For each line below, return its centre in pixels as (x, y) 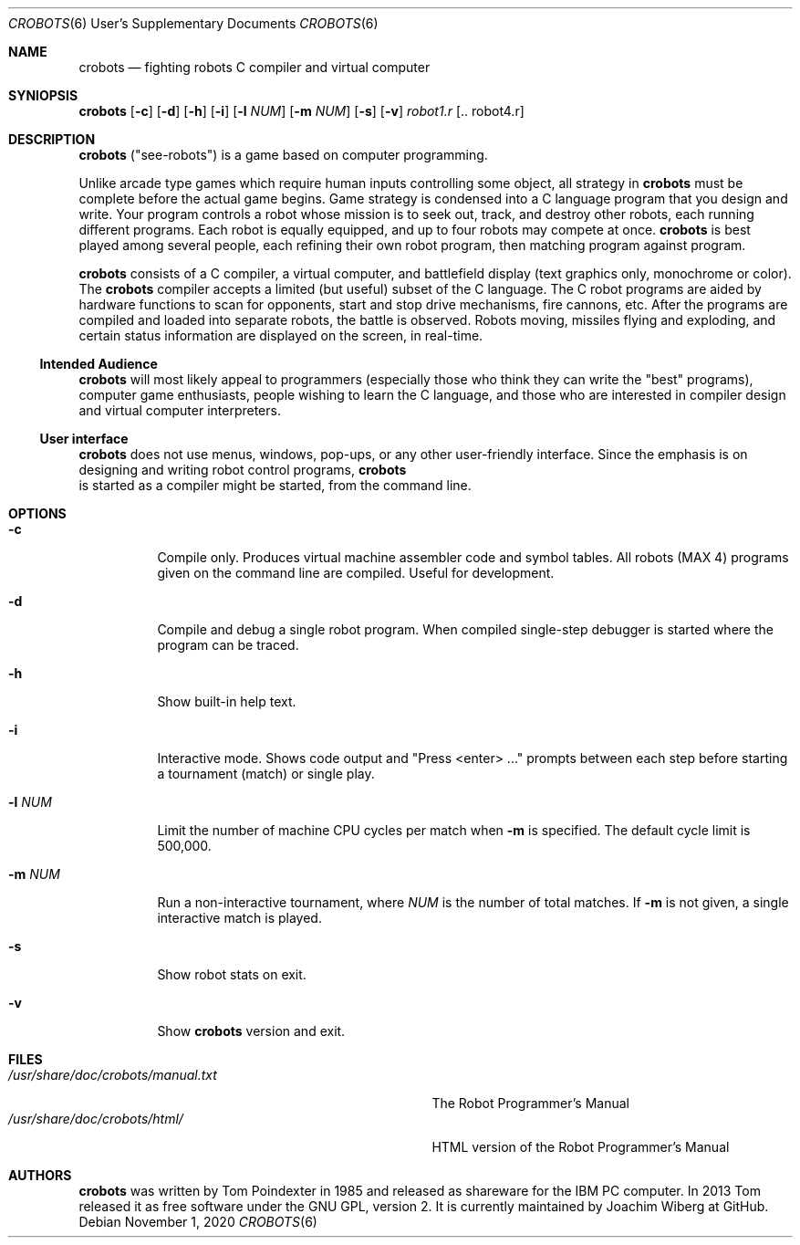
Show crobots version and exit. (251, 1031)
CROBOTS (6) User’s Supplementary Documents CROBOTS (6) (193, 23)
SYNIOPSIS (43, 95)
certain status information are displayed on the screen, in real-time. (281, 335)
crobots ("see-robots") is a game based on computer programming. (283, 155)
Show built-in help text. (227, 701)
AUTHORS (40, 1175)
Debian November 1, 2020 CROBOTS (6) (198, 1222)
